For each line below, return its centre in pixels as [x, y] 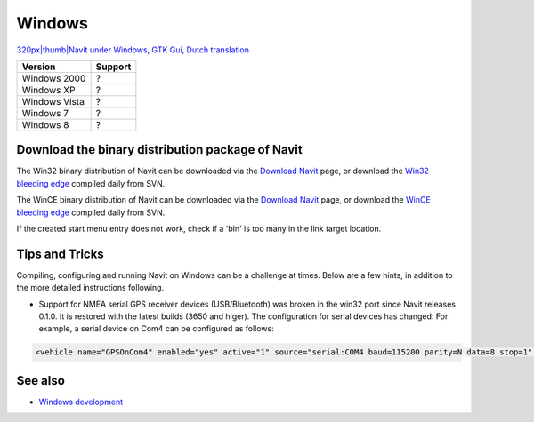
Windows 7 [45, 113]
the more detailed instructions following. [90, 288]
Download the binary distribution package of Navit [159, 150]
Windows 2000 [54, 78]
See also [41, 381]
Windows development [81, 402]
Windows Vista [53, 101]
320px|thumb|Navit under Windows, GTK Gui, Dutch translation [133, 50]
